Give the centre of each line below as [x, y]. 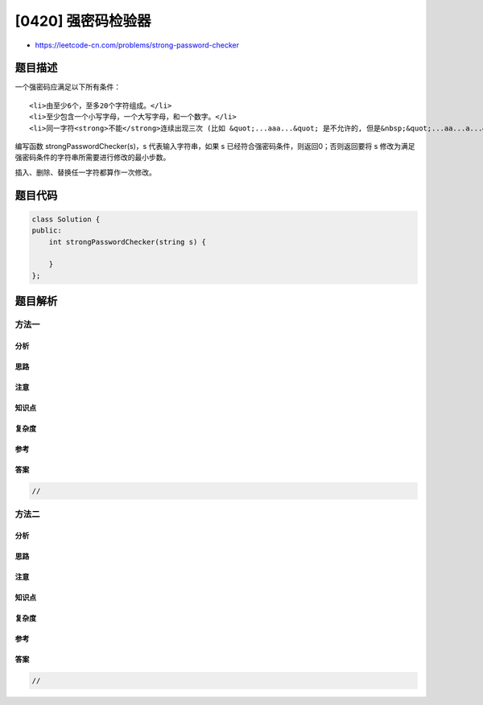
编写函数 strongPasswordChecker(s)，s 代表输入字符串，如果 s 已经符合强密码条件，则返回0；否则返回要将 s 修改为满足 [215, 146]
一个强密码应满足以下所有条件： [68, 87]
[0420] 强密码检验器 [83, 21]
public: [47, 231]
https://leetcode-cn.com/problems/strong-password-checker [137, 45]
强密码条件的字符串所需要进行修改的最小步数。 [93, 158]
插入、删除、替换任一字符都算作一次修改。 [85, 172]
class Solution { [66, 219]
